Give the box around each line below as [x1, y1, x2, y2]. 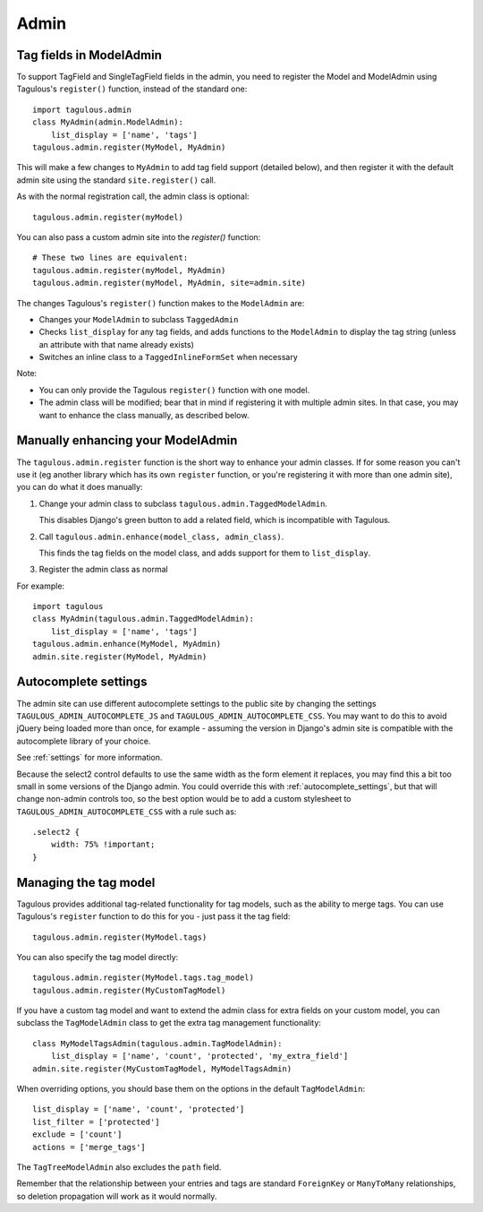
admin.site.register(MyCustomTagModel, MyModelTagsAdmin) [32, 1063, 292, 1074]
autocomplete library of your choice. [16, 735, 151, 746]
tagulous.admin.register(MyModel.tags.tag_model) [32, 973, 255, 983]
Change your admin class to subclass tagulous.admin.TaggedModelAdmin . [38, 498, 328, 509]
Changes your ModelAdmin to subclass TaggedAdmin [38, 314, 239, 324]
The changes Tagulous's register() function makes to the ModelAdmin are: [16, 297, 305, 308]
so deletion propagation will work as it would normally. [16, 1191, 217, 1201]
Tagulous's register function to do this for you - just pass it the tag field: [16, 911, 291, 922]
